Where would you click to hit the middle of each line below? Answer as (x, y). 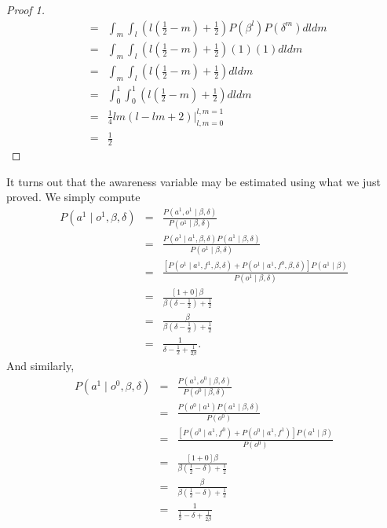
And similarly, (40, 366)
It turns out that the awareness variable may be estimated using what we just (193, 181)
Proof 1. (26, 9)
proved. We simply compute (73, 197)
